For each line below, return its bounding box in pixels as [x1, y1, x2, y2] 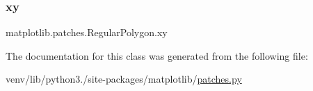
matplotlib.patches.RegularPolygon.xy [6, 25, 168, 40]
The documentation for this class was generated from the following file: [6, 48, 308, 63]
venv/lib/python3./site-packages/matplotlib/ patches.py [6, 72, 242, 86]
